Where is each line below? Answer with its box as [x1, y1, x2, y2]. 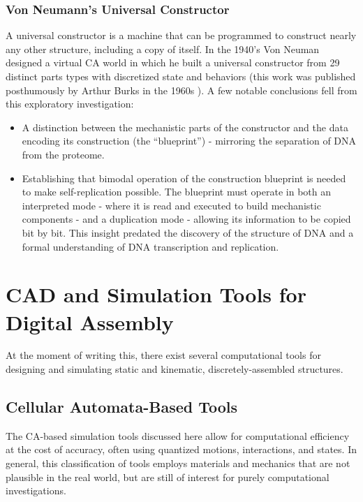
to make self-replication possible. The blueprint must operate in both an [22, 184, 332, 199]
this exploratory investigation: [6, 96, 134, 111]
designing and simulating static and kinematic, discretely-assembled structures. [6, 362, 343, 376]
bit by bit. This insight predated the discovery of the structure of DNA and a [22, 225, 354, 239]
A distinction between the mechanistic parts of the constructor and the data [22, 119, 348, 134]
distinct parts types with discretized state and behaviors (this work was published [6, 69, 356, 83]
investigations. [6, 483, 66, 498]
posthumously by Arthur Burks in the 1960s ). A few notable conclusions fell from [6, 82, 357, 97]
